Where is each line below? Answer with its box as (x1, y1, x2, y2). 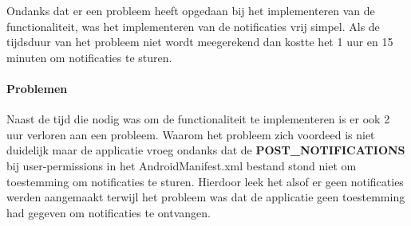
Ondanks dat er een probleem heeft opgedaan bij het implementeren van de (6, 2, 375, 18)
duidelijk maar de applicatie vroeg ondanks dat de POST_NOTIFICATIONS (6, 142, 405, 158)
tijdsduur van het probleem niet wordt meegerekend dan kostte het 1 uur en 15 (6, 33, 393, 50)
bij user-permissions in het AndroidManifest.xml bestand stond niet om (6, 157, 357, 173)
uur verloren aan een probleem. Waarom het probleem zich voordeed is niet (6, 126, 375, 142)
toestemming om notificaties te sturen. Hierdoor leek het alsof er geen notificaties (6, 173, 404, 189)
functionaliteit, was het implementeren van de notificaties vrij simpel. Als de (6, 18, 380, 34)
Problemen (6, 80, 68, 96)
